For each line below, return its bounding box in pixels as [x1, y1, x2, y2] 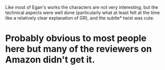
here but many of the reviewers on [5, 43, 152, 55]
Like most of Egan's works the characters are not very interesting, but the [5, 5, 158, 10]
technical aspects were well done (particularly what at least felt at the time [5, 10, 160, 16]
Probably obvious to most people [5, 33, 147, 44]
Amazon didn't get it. [5, 54, 95, 65]
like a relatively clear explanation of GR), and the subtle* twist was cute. [5, 15, 155, 21]
